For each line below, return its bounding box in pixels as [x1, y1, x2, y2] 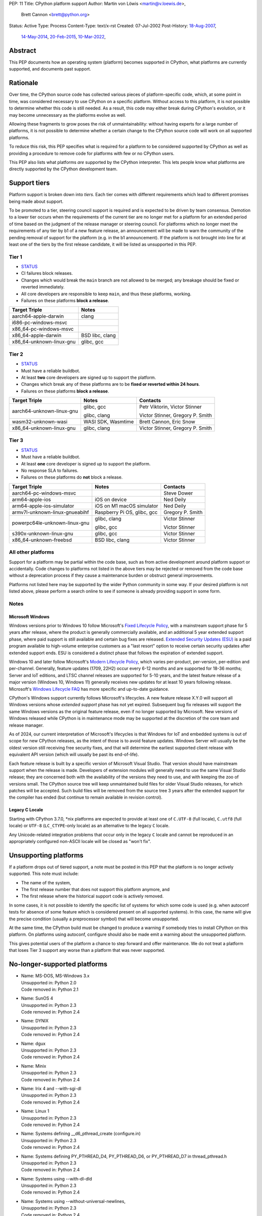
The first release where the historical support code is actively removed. [21, 893, 164, 899]
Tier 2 [9, 351, 23, 358]
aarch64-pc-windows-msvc [12, 489, 76, 496]
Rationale [9, 79, 38, 87]
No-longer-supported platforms [9, 960, 108, 968]
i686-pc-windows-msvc [12, 319, 67, 326]
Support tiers [9, 179, 50, 187]
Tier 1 [9, 253, 22, 260]
